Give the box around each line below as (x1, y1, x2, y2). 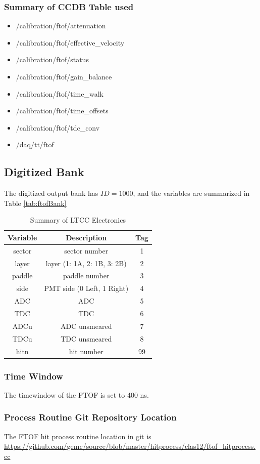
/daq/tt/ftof (16, 139, 54, 150)
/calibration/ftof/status (16, 54, 89, 65)
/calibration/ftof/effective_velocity (16, 37, 125, 48)
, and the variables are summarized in (133, 188, 250, 198)
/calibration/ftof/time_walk (16, 88, 103, 99)
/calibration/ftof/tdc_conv (16, 122, 100, 133)
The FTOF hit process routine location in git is (4, 431, 151, 441)
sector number (64, 245, 109, 256)
